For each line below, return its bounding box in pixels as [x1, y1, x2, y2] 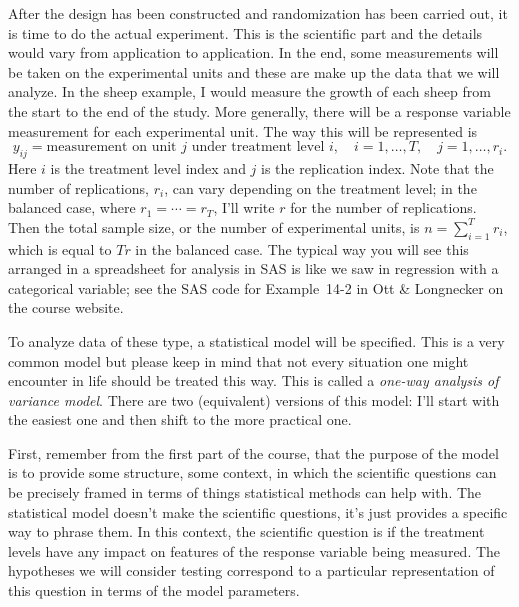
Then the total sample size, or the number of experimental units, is [8, 216, 420, 237]
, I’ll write [213, 197, 275, 218]
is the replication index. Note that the [261, 157, 494, 178]
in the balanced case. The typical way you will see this [135, 238, 469, 259]
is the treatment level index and [50, 157, 246, 178]
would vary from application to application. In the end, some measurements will [8, 42, 499, 63]
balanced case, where [8, 197, 136, 218]
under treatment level [191, 140, 325, 155]
